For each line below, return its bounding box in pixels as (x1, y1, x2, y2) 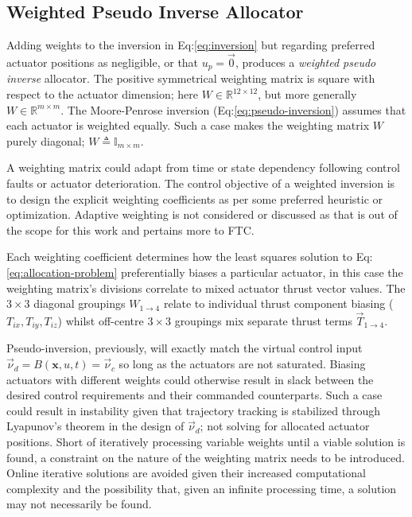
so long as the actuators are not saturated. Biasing (119, 356, 366, 372)
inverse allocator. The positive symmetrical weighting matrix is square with (6, 70, 375, 87)
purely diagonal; (6, 132, 85, 149)
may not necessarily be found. (6, 496, 152, 512)
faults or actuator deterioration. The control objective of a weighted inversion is (6, 175, 395, 192)
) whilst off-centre (57, 313, 144, 328)
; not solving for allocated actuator (200, 418, 370, 434)
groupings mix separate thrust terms (174, 313, 352, 328)
